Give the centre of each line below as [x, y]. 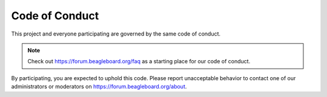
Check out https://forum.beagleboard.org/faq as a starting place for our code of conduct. [139, 61]
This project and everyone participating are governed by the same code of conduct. [116, 34]
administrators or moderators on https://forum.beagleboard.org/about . [99, 87]
